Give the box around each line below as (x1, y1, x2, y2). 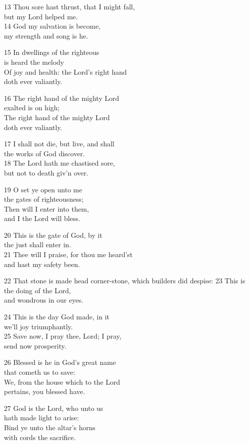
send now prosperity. (4, 340, 66, 351)
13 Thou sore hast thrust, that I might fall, (4, 1, 135, 11)
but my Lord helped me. (4, 11, 78, 21)
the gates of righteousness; (4, 194, 84, 204)
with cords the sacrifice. (4, 432, 76, 442)
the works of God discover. (4, 148, 85, 158)
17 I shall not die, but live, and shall (4, 138, 115, 149)
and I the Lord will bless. (4, 213, 80, 223)
